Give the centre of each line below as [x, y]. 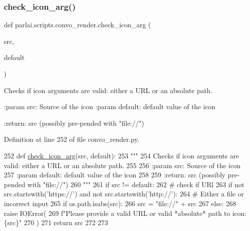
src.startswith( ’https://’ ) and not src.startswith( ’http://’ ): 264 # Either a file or [124, 194]
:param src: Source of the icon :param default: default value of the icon [110, 106]
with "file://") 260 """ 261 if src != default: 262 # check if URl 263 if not [136, 184]
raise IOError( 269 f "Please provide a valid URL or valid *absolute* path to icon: [125, 213]
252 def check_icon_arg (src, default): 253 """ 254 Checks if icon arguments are [122, 155]
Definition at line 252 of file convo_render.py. [72, 139]
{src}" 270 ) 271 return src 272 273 [56, 222]
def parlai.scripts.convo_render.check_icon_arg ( [78, 25]
